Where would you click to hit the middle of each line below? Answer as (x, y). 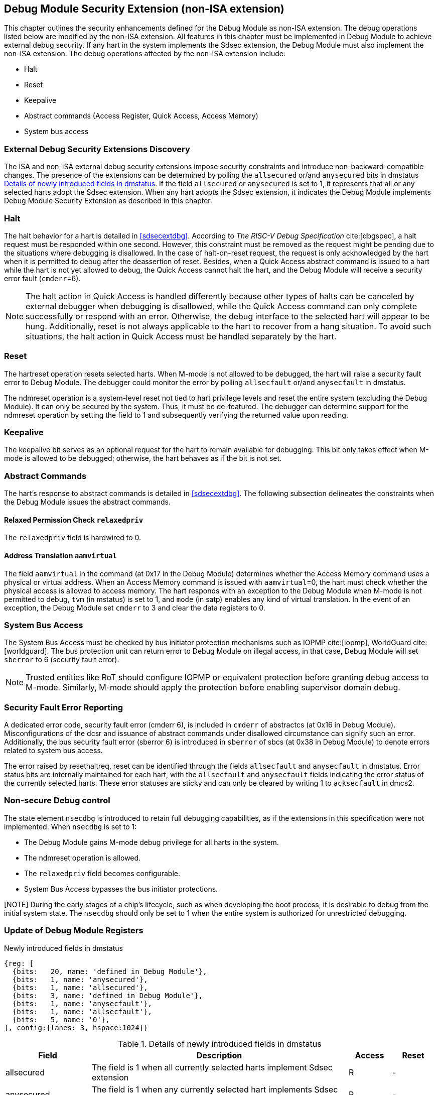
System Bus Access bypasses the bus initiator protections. (121, 889)
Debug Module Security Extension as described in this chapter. (108, 201)
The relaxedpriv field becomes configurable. (102, 873)
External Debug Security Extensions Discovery (97, 149)
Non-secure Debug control (57, 801)
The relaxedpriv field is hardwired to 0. (73, 538)
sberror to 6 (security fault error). (62, 660)
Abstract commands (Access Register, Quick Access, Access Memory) (141, 116)
